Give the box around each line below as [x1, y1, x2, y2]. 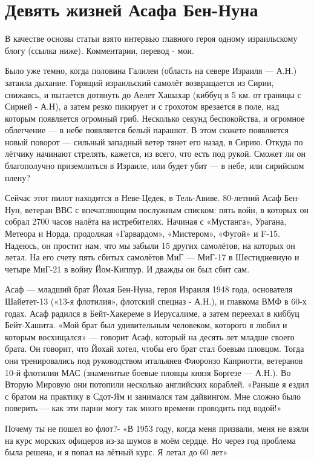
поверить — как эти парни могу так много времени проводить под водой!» [5, 401, 282, 414]
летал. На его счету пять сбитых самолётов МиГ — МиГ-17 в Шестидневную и [5, 251, 299, 263]
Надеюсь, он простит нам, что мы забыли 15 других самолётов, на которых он [5, 239, 295, 251]
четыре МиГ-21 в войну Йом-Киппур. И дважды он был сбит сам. [5, 262, 250, 275]
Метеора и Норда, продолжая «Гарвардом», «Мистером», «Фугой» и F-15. [5, 227, 280, 240]
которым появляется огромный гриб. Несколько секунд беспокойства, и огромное [5, 111, 305, 124]
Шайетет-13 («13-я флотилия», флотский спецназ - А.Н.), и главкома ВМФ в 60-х [5, 295, 307, 307]
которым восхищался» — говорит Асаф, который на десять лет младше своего [5, 330, 295, 343]
